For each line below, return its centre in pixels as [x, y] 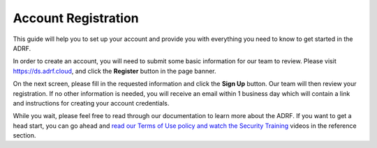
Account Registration [76, 18]
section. [24, 135]
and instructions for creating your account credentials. [91, 103]
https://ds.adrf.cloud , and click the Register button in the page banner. [114, 71]
